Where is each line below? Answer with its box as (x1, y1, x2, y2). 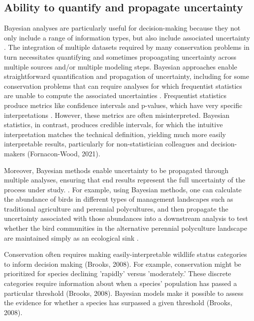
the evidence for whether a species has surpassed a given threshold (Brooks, (4, 297, 232, 308)
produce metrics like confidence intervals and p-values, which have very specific (4, 100, 243, 110)
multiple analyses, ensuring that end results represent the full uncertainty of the (4, 175, 245, 185)
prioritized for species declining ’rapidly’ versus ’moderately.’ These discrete (4, 268, 231, 279)
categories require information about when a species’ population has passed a (4, 278, 237, 288)
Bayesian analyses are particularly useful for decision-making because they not (4, 23, 241, 33)
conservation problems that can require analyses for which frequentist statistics (4, 80, 242, 91)
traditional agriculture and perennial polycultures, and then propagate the (4, 203, 228, 214)
